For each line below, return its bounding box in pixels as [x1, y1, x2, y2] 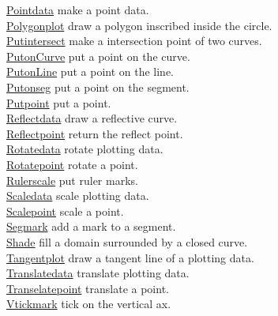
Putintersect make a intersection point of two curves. [6, 32, 262, 49]
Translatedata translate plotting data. [6, 265, 190, 281]
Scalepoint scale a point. [6, 202, 124, 219]
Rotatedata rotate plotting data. [6, 141, 163, 157]
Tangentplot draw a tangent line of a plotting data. [6, 249, 254, 265]
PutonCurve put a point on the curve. [6, 47, 190, 64]
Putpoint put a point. [6, 94, 111, 111]
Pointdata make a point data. [6, 2, 149, 17]
